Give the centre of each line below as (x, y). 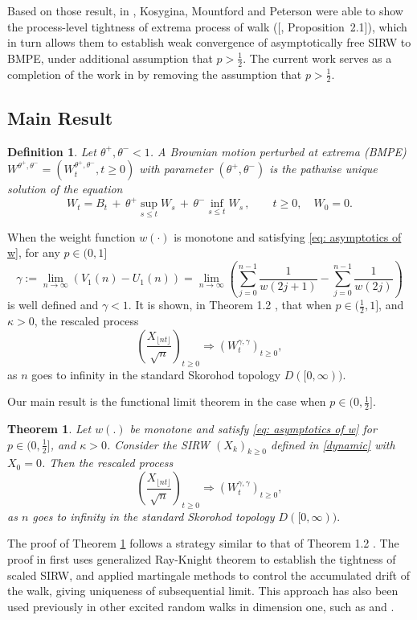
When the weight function (72, 236)
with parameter (176, 169)
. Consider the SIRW (158, 444)
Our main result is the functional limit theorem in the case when (167, 401)
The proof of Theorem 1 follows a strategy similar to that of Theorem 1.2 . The (203, 543)
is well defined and (53, 305)
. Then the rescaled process (107, 463)
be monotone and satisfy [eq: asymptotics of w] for (253, 429)
